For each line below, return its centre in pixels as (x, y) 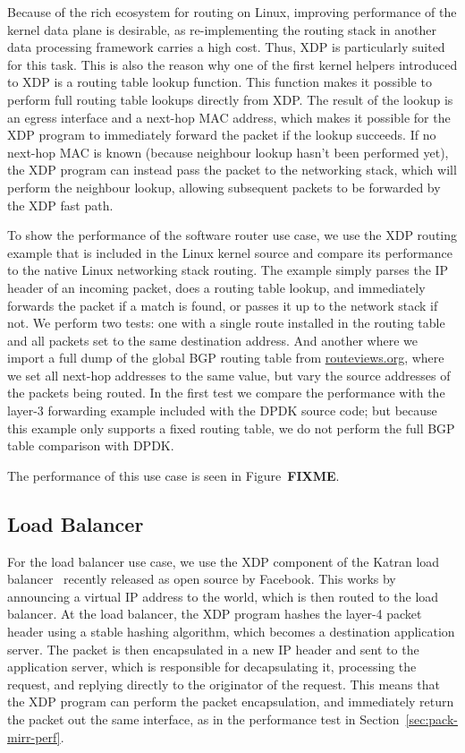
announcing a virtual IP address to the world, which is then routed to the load (223, 596)
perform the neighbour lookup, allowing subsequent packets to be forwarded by (224, 187)
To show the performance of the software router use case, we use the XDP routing (232, 235)
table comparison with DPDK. (91, 445)
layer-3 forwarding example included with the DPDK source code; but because (222, 411)
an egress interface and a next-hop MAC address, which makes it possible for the (229, 117)
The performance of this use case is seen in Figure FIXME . (173, 475)
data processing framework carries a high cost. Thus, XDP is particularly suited (226, 47)
